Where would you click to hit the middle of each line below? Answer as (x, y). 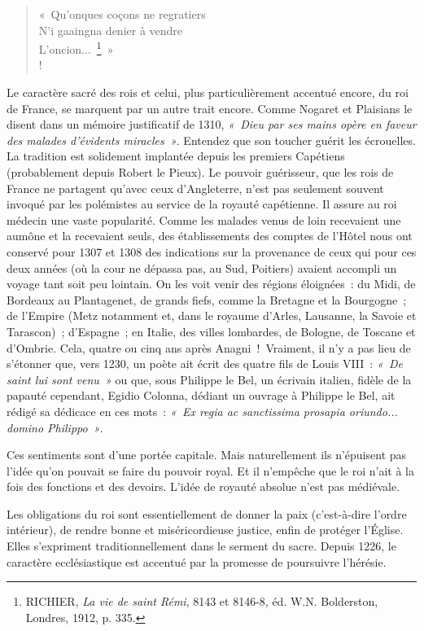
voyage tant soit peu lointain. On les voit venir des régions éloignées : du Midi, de (211, 284)
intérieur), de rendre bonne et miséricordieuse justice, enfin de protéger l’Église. (205, 530)
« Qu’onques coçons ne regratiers (122, 14)
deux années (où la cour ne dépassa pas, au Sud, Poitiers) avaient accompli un (202, 267)
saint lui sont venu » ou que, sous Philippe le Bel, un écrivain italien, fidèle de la (209, 379)
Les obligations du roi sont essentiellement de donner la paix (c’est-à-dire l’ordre (207, 513)
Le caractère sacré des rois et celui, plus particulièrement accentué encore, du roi (208, 92)
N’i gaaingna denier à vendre (111, 30)
